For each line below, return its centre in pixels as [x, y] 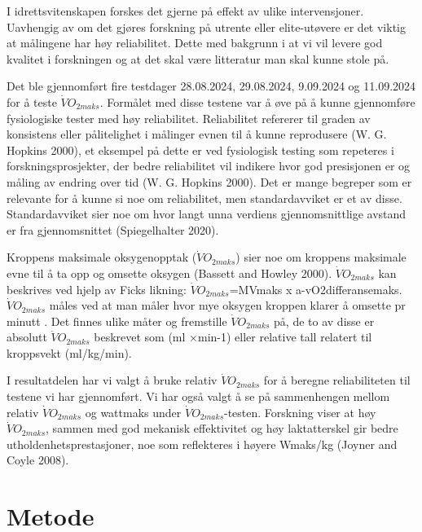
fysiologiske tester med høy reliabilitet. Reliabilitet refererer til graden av [189, 118]
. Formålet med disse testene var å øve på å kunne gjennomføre [257, 101]
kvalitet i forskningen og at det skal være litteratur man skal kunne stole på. [198, 58]
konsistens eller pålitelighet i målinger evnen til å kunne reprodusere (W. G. [197, 134]
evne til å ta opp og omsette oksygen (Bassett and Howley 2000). [169, 273]
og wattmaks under [133, 412]
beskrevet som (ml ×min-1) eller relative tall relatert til [233, 337]
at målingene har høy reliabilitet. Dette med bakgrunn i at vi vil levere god [195, 43]
